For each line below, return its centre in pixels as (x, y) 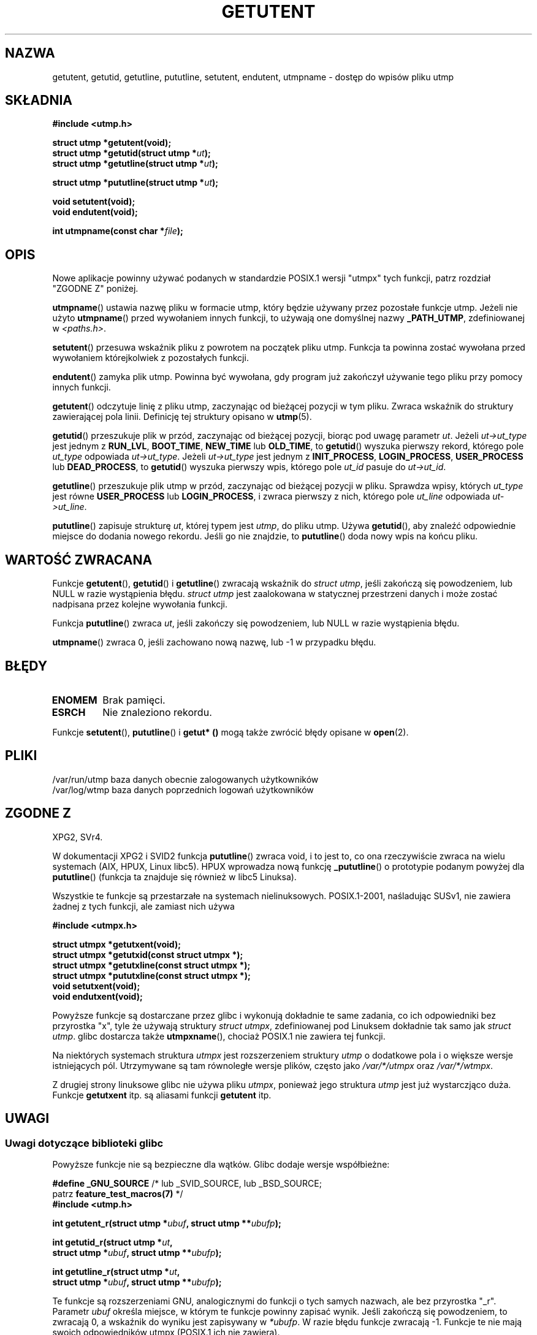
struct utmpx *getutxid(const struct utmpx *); (148, 954)
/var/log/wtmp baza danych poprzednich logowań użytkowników (183, 789)
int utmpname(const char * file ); (118, 231)
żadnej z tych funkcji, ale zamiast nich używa (143, 906)
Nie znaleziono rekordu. (157, 712)
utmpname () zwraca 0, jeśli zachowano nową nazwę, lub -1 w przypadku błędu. (214, 642)
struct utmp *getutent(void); (112, 143)
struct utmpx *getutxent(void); (117, 944)
